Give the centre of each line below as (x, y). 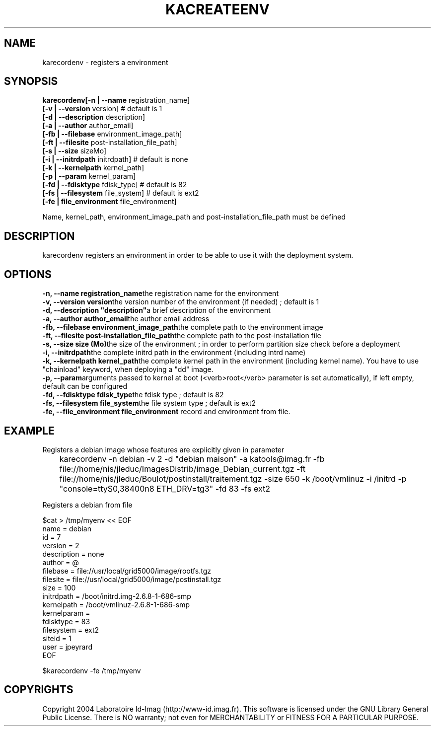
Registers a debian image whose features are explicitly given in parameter (163, 449)
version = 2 (61, 545)
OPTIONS (28, 274)
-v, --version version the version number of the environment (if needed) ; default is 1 (181, 302)
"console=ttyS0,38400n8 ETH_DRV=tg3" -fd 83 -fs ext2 (165, 488)
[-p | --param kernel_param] (89, 176)
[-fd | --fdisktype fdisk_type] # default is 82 (115, 185)
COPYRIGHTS (39, 690)
